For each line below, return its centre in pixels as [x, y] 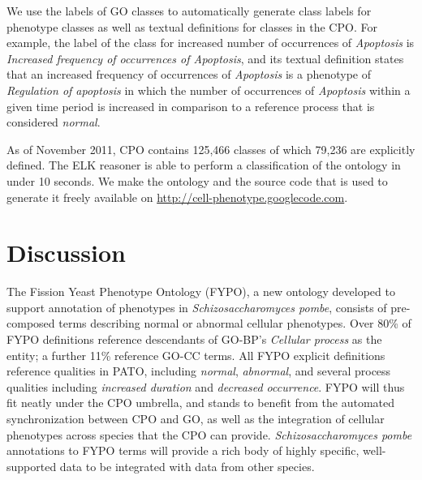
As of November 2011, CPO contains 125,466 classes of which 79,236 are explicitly [211, 149]
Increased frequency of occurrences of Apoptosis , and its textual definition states [205, 58]
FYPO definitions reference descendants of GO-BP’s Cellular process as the [194, 339]
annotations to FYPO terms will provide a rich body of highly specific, [183, 450]
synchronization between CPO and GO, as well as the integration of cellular [196, 418]
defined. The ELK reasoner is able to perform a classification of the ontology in [204, 165]
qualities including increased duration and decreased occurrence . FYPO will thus [206, 386]
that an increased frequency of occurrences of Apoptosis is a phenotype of [189, 74]
